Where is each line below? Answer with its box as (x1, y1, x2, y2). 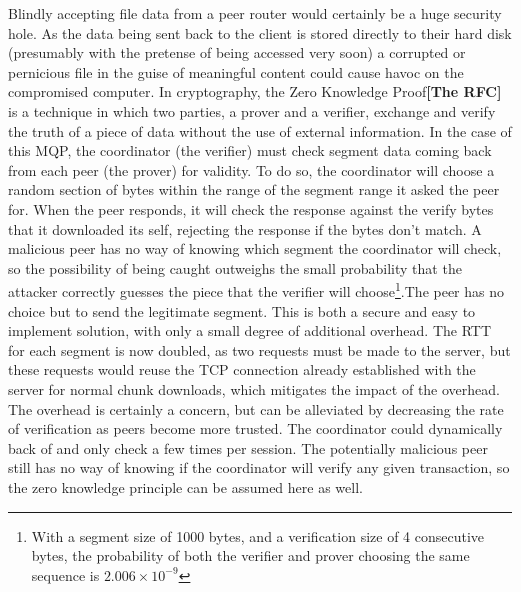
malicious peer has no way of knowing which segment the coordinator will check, (8, 238, 502, 259)
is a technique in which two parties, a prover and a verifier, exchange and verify (8, 100, 496, 121)
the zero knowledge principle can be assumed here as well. (8, 476, 363, 497)
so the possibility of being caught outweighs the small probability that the (8, 257, 462, 278)
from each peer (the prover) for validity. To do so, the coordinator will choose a (8, 159, 495, 180)
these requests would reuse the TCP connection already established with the (8, 359, 476, 380)
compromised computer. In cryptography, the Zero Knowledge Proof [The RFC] (8, 81, 502, 102)
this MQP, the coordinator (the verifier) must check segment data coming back (8, 140, 492, 161)
